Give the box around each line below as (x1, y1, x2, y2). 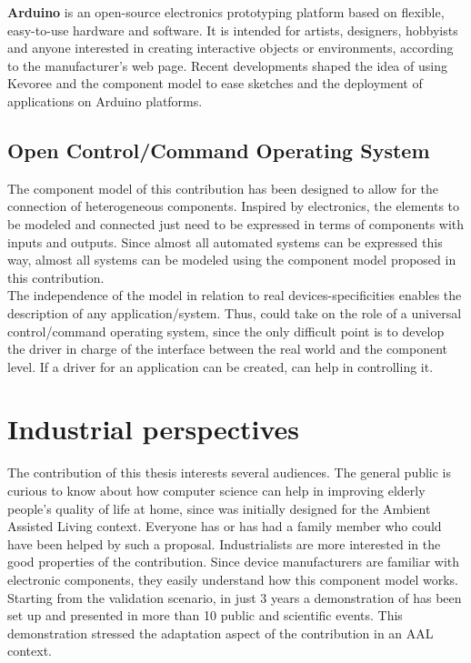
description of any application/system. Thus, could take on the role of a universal (7, 303, 462, 322)
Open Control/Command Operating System (7, 136, 430, 164)
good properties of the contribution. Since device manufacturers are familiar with (7, 552, 460, 571)
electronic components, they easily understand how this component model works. (7, 569, 458, 588)
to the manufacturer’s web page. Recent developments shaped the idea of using (7, 55, 447, 75)
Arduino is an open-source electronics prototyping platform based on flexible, (7, 3, 445, 21)
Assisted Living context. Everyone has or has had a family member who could (7, 517, 442, 536)
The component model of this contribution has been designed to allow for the (7, 178, 438, 197)
